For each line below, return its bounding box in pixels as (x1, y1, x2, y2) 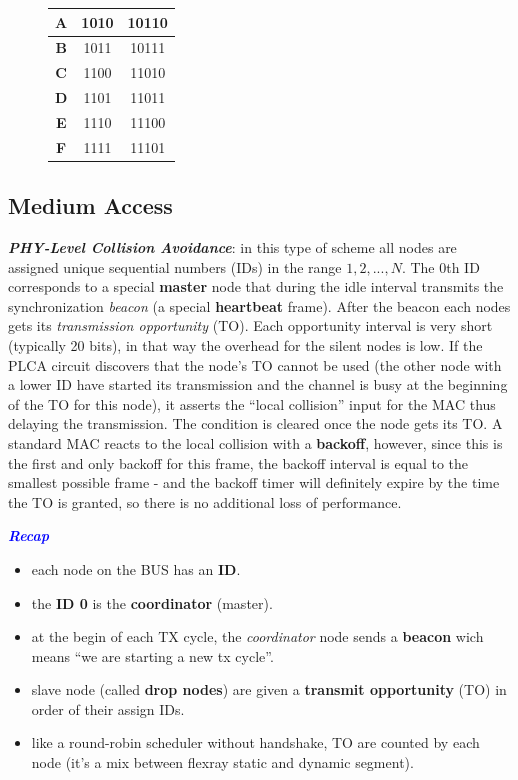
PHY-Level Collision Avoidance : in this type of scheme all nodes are (8, 237, 457, 258)
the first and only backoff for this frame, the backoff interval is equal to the (8, 452, 469, 473)
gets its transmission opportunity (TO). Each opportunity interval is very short (8, 315, 493, 336)
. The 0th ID (401, 256, 480, 277)
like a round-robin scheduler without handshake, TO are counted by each (31, 732, 480, 753)
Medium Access (8, 190, 173, 221)
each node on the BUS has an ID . (31, 558, 241, 579)
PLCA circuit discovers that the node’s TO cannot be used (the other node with (8, 354, 502, 375)
